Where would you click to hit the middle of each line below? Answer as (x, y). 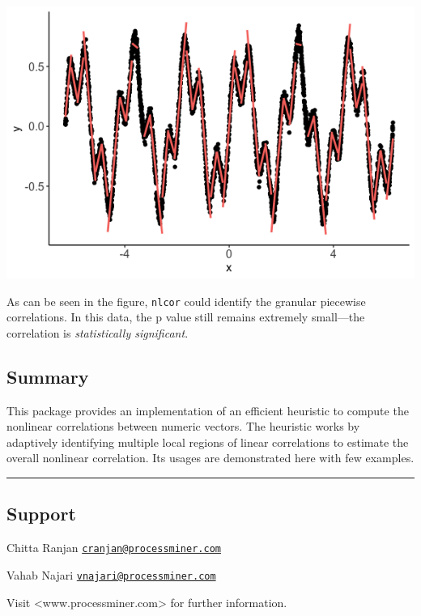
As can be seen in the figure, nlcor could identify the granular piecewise (186, 301)
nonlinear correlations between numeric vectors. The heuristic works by (183, 426)
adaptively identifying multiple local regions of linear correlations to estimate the (208, 442)
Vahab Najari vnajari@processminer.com (111, 574)
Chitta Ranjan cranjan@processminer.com (114, 548)
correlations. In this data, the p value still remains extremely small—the (186, 317)
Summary (48, 376)
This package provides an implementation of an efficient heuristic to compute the (208, 410)
